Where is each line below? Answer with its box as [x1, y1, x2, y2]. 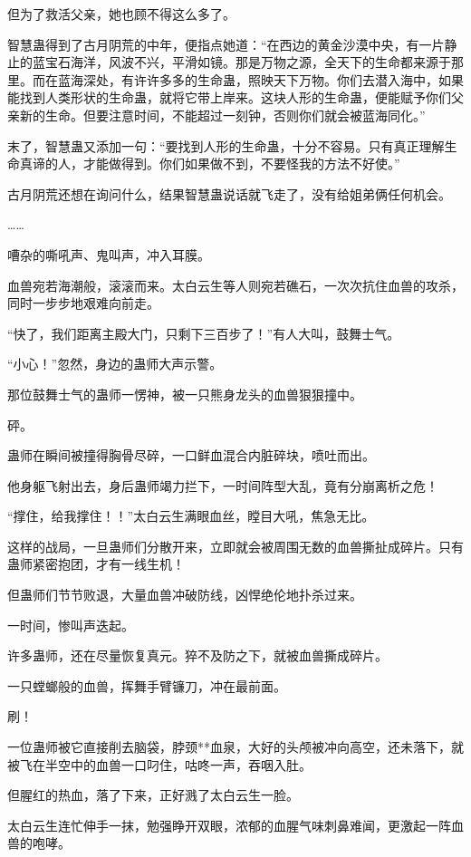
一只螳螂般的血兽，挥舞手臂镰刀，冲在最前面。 [7, 676, 286, 695]
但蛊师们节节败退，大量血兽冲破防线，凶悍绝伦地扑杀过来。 [7, 585, 362, 604]
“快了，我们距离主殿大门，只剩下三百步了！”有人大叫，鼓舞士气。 [7, 323, 400, 342]
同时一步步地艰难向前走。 [7, 294, 159, 313]
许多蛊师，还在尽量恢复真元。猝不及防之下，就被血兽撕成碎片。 [7, 646, 388, 665]
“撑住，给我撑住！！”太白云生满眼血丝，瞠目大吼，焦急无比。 [7, 506, 375, 525]
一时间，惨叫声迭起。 [7, 615, 134, 634]
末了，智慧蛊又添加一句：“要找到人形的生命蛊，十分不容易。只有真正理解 [7, 136, 445, 155]
